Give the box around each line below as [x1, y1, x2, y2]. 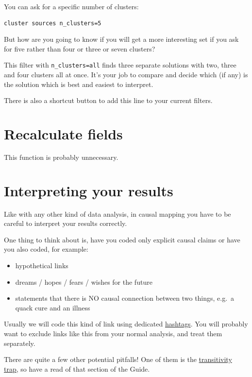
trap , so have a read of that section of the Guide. [4, 363, 150, 374]
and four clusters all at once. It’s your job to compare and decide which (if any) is [4, 69, 248, 80]
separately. [4, 338, 35, 348]
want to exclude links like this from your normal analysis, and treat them [4, 328, 222, 338]
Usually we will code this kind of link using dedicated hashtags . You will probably [4, 319, 248, 329]
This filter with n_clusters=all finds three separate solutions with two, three [4, 60, 236, 70]
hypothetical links [15, 260, 68, 271]
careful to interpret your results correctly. [4, 218, 127, 228]
